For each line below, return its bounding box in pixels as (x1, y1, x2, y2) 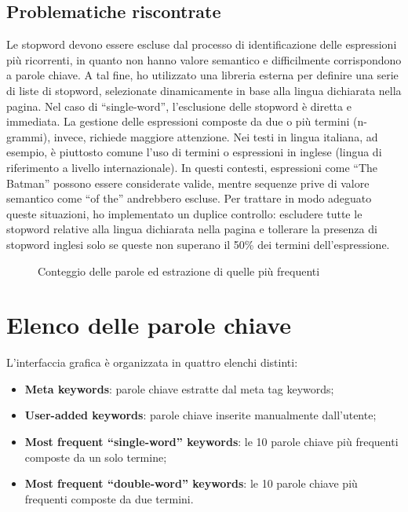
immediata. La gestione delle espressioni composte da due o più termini (6, 113, 350, 130)
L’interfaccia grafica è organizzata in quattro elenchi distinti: (6, 354, 298, 371)
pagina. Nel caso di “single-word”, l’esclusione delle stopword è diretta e (6, 97, 352, 114)
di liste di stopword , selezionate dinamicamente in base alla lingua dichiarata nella (6, 82, 402, 98)
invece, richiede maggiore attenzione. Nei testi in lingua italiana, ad (53, 128, 378, 144)
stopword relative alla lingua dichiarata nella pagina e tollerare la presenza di (6, 221, 377, 237)
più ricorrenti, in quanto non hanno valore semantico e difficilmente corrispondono (6, 51, 402, 68)
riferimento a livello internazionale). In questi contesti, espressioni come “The (6, 159, 378, 175)
